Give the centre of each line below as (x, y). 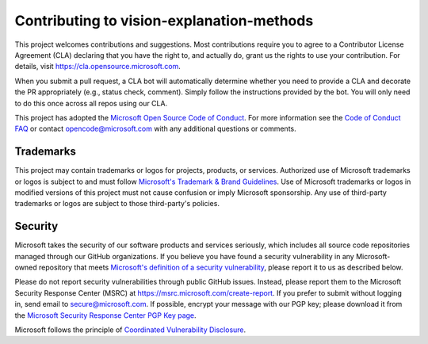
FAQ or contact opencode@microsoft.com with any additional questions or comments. (155, 129)
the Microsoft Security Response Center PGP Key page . (106, 315)
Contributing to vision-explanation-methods (164, 21)
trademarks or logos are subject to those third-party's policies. (117, 204)
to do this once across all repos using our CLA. (91, 103)
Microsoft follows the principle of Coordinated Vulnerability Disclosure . (130, 330)
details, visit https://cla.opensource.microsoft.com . (98, 67)
